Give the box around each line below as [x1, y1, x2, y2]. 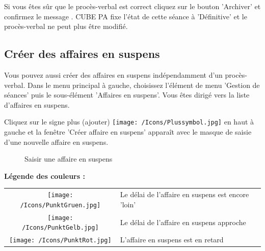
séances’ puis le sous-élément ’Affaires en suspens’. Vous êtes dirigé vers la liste [4, 89, 250, 100]
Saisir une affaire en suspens [24, 153, 113, 164]
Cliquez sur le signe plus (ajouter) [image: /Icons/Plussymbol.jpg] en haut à [4, 116, 254, 127]
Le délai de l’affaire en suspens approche [120, 216, 246, 227]
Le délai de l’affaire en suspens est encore [120, 189, 249, 200]
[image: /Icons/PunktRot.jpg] [9, 237, 112, 244]
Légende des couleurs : [4, 170, 85, 181]
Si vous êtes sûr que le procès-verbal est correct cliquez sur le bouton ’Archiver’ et [4, 1, 261, 11]
